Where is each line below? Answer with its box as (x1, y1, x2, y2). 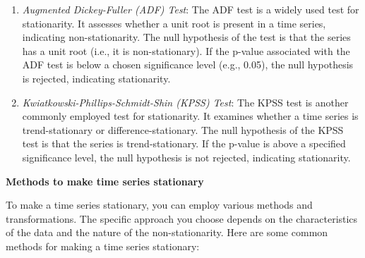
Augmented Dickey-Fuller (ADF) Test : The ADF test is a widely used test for (22, 2, 359, 16)
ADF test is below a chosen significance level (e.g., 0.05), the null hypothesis (22, 57, 354, 72)
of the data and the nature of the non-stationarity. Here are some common (6, 225, 328, 240)
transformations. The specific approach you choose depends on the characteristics (6, 211, 358, 226)
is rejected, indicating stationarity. (22, 70, 171, 85)
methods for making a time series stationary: (6, 238, 200, 253)
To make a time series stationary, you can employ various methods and (6, 197, 313, 212)
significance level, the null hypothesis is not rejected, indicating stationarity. (22, 149, 351, 164)
